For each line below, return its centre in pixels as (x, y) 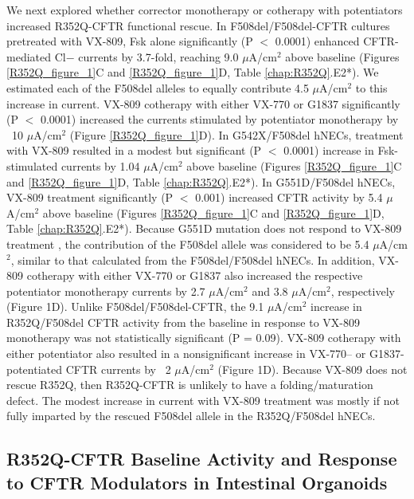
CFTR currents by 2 (118, 369)
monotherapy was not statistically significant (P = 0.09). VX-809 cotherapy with (204, 338)
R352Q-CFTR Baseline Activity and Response (202, 459)
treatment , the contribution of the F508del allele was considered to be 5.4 (188, 244)
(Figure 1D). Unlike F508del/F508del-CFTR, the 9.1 (135, 306)
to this (371, 87)
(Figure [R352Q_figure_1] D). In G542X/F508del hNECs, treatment (236, 134)
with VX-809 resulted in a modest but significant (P (134, 150)
